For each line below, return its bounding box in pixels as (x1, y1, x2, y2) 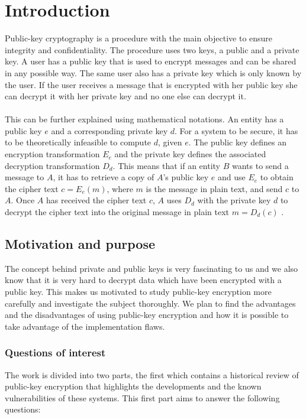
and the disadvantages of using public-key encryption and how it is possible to (5, 308, 289, 321)
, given (158, 136, 182, 148)
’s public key (163, 171, 209, 183)
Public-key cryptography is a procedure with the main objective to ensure (5, 32, 273, 44)
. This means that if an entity (112, 159, 220, 171)
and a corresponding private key (51, 124, 168, 137)
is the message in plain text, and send (146, 182, 283, 194)
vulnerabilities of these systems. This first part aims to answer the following (5, 391, 280, 404)
